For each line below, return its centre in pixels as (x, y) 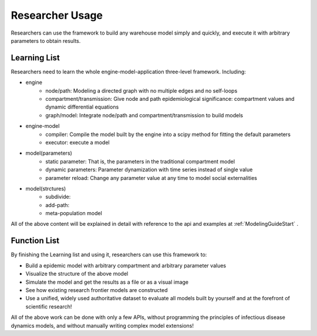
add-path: (58, 205)
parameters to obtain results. (46, 40)
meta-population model (74, 213)
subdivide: (58, 197)
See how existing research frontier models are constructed (97, 290)
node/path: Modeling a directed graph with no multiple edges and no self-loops (141, 90)
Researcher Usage (57, 15)
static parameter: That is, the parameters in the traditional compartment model (140, 161)
